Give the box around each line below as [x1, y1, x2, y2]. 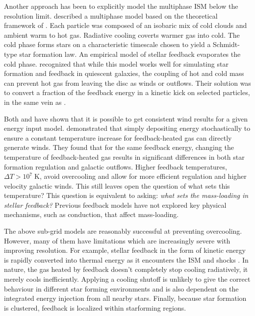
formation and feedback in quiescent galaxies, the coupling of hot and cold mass [4, 68, 244, 78]
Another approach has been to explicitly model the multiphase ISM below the [4, 1, 238, 11]
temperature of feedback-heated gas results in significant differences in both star [4, 151, 245, 162]
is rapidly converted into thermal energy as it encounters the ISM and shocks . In [4, 254, 249, 265]
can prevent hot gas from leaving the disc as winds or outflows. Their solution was [4, 77, 251, 88]
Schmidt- [213, 39, 240, 49]
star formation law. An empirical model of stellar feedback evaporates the [19, 49, 241, 59]
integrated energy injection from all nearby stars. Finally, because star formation [4, 293, 247, 303]
